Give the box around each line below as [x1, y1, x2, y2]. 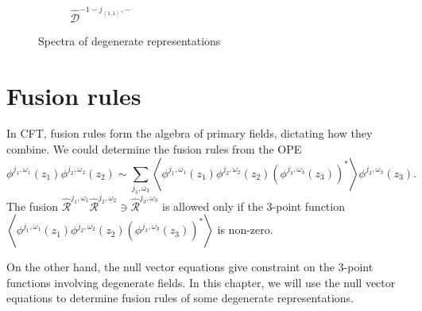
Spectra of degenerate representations [38, 32, 221, 49]
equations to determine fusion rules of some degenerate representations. [6, 290, 354, 306]
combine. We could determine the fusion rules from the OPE [6, 141, 302, 157]
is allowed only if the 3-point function [162, 197, 345, 214]
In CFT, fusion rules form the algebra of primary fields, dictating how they [6, 125, 373, 142]
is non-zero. [217, 221, 273, 238]
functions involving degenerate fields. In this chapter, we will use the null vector [6, 274, 396, 290]
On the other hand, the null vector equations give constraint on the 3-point [6, 259, 374, 275]
